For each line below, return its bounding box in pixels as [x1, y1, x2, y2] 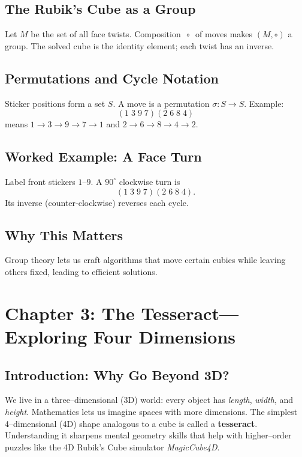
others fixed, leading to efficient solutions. [5, 265, 158, 277]
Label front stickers [5, 175, 75, 187]
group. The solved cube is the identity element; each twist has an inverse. [5, 39, 274, 52]
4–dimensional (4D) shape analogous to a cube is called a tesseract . [5, 417, 258, 429]
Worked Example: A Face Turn [5, 147, 202, 166]
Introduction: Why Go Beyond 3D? [5, 365, 229, 384]
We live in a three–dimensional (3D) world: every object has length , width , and [5, 393, 294, 406]
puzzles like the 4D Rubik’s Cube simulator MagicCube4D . [5, 440, 220, 453]
